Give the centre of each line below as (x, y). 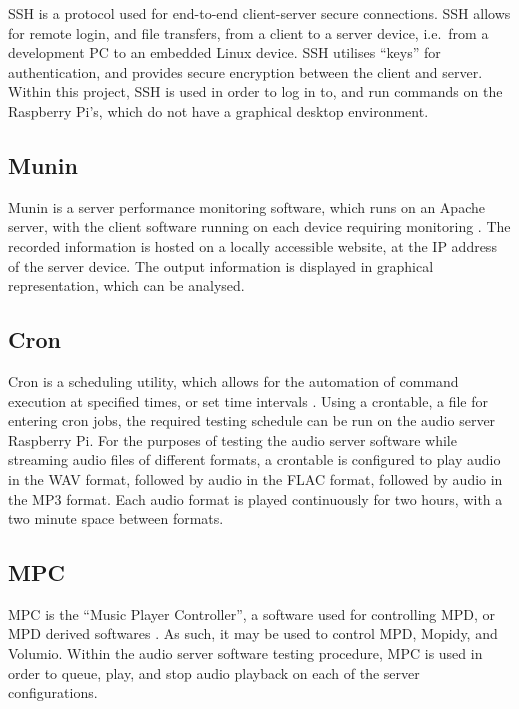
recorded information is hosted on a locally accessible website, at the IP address (252, 245)
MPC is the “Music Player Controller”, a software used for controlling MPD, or (252, 613)
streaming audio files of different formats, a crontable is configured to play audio (254, 459)
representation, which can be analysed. (126, 285)
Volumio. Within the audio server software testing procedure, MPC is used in (245, 653)
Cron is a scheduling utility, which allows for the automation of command (233, 380)
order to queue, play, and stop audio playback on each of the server (214, 672)
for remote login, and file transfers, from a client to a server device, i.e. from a (248, 32)
